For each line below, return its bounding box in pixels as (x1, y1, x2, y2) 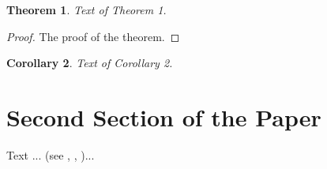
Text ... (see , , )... (6, 146, 95, 163)
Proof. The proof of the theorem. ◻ (6, 28, 180, 44)
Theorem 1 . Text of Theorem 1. (6, 2, 167, 17)
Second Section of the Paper (6, 100, 321, 133)
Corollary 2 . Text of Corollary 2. (6, 54, 173, 71)
